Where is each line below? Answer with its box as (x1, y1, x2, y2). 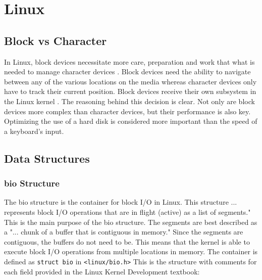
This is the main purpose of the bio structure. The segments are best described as (4, 216, 257, 227)
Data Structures (4, 150, 90, 166)
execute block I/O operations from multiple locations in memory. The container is (4, 246, 258, 257)
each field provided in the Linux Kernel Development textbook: (4, 266, 200, 276)
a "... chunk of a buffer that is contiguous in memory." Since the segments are (4, 226, 243, 237)
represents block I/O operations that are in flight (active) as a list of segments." (4, 206, 251, 217)
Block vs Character (4, 32, 107, 48)
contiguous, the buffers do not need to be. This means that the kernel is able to (4, 236, 250, 247)
